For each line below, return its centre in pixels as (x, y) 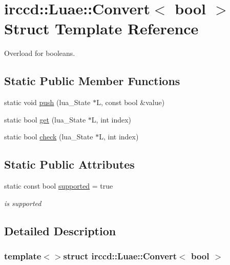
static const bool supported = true (59, 186)
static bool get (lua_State (45, 119)
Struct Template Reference (101, 28)
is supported (23, 203)
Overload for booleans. (40, 53)
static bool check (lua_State (49, 137)
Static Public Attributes (69, 164)
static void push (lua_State (47, 102)
